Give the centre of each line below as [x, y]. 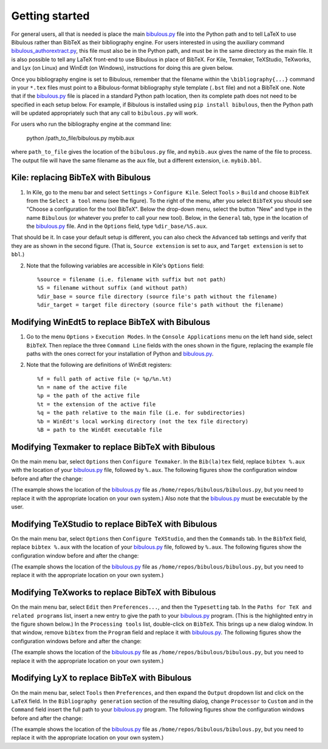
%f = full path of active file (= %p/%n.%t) [105, 379]
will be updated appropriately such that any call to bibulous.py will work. [105, 113]
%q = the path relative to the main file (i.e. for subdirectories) [141, 413]
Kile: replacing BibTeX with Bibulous [81, 178]
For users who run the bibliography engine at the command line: [91, 124]
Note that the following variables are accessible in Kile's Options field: [115, 265]
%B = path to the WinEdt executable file [100, 430]
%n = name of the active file [82, 388]
